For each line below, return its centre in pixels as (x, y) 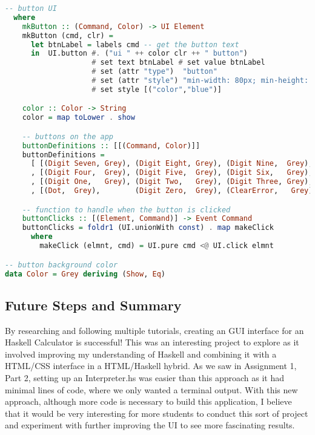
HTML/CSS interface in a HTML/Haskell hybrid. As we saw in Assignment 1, (151, 366)
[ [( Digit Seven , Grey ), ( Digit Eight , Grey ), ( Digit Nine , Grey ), (172, 164)
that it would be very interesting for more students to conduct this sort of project (157, 413)
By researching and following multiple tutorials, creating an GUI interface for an (154, 330)
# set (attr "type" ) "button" (154, 72)
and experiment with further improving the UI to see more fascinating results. (150, 425)
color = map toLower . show (78, 118)
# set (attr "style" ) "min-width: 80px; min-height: (200, 80)
